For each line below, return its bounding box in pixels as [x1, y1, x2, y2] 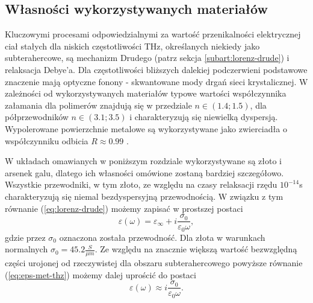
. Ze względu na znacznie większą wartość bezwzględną [95, 243, 297, 255]
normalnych [5, 243, 48, 255]
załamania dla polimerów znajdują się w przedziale [5, 98, 192, 111]
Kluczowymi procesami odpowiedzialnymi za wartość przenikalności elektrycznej [5, 28, 301, 40]
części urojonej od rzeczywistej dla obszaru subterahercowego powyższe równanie [5, 257, 303, 269]
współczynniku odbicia [5, 134, 88, 147]
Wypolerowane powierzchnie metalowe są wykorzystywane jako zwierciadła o [5, 122, 287, 135]
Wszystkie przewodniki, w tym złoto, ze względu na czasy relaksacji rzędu [5, 178, 277, 191]
